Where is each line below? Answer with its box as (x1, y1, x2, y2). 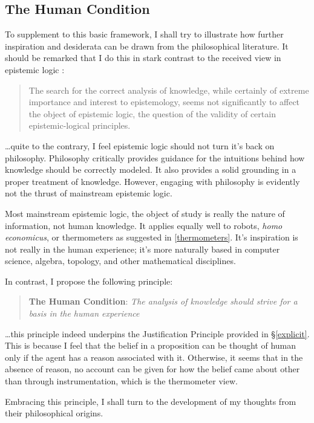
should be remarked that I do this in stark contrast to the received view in (5, 51, 281, 64)
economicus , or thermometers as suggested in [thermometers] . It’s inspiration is (5, 231, 298, 244)
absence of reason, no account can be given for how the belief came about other (5, 363, 300, 375)
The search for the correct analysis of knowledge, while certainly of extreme (28, 83, 309, 96)
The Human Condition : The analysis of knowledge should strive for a (28, 295, 298, 308)
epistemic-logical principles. (28, 119, 131, 132)
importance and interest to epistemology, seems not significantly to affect (28, 95, 300, 108)
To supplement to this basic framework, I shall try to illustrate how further (5, 28, 284, 40)
